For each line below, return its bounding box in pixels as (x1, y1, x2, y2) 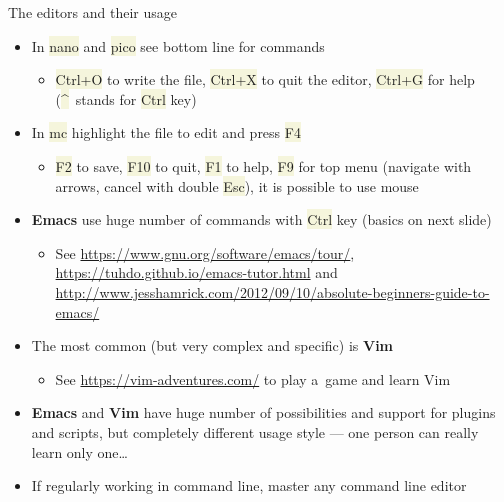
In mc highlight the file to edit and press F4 (31, 122, 301, 143)
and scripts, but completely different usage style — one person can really (31, 421, 479, 442)
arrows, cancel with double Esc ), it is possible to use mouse (55, 175, 419, 196)
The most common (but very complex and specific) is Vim (31, 335, 394, 356)
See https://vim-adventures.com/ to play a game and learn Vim (55, 368, 451, 389)
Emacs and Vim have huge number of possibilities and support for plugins (31, 402, 496, 423)
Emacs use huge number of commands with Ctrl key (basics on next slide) (31, 209, 492, 230)
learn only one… (31, 441, 128, 462)
